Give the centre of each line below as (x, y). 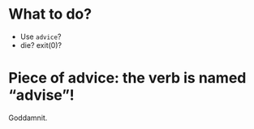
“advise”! (41, 95)
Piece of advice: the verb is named (127, 78)
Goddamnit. (28, 118)
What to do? (50, 14)
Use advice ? (41, 37)
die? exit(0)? (41, 45)
